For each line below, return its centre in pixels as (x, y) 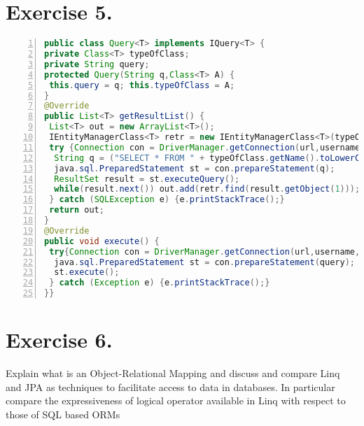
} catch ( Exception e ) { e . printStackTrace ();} (160, 283)
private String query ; (97, 64)
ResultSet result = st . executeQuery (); (147, 179)
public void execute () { (102, 241)
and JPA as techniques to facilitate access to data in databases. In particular (170, 386)
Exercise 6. (59, 340)
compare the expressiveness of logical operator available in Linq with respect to (176, 400)
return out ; (77, 210)
